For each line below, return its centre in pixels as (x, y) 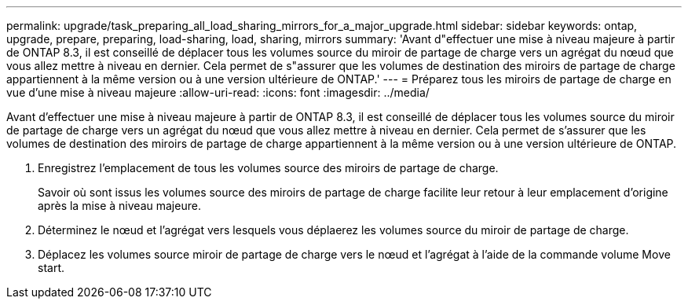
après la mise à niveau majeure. (119, 206)
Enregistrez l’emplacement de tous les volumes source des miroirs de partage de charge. (268, 168)
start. (51, 268)
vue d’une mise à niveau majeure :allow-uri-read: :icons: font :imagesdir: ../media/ (218, 92)
